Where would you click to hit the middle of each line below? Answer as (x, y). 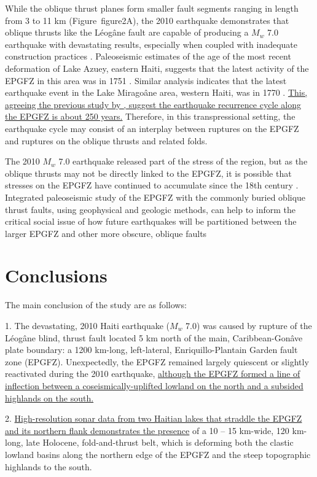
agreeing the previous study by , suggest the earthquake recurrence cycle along (153, 104)
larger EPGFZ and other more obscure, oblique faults (106, 233)
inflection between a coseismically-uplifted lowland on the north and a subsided (154, 385)
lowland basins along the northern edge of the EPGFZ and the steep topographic (158, 454)
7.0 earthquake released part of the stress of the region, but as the (183, 161)
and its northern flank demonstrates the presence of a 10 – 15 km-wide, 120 (147, 430)
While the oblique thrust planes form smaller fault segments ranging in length (152, 8)
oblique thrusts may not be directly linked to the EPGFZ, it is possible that (148, 173)
